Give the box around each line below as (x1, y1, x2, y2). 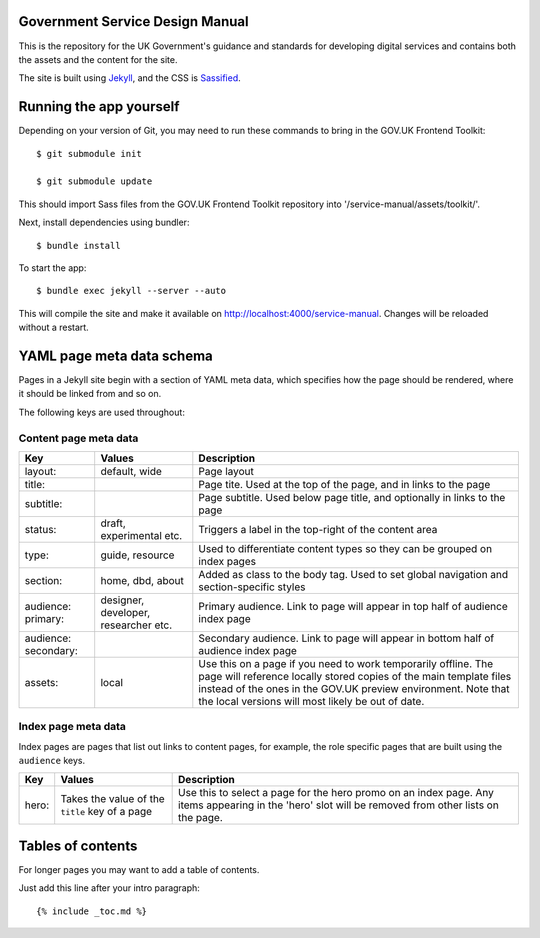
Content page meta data (18, 431, 139, 445)
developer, (100, 605, 151, 619)
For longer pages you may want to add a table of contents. (18, 863, 260, 875)
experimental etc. (100, 528, 183, 542)
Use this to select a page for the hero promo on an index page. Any (178, 786, 495, 800)
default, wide (100, 464, 162, 478)
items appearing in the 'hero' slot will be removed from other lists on (178, 798, 499, 812)
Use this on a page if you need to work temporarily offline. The (198, 656, 494, 670)
